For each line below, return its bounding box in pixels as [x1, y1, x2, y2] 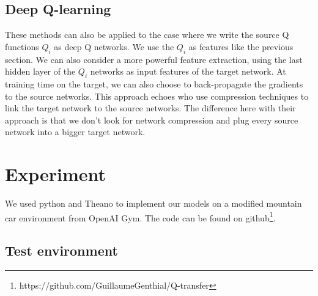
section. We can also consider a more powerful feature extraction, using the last [5, 53, 303, 65]
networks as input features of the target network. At [90, 65, 286, 78]
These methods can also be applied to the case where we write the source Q [5, 28, 289, 41]
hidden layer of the [5, 65, 76, 78]
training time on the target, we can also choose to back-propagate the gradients [5, 77, 303, 90]
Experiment [5, 161, 106, 187]
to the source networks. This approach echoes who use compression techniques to [5, 89, 309, 102]
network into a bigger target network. [5, 125, 146, 138]
